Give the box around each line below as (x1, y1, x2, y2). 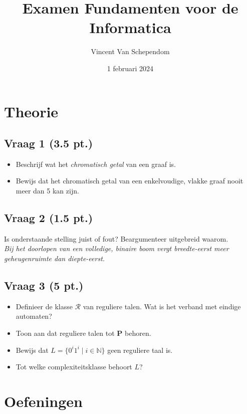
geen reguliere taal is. (107, 344, 173, 355)
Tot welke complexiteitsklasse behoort (16, 361, 132, 372)
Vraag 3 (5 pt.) (4, 278, 84, 293)
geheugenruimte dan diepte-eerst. (4, 253, 105, 264)
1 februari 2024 (107, 63, 154, 73)
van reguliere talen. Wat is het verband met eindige (83, 301, 241, 311)
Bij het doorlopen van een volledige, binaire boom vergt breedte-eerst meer (4, 243, 229, 254)
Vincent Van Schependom (91, 46, 170, 57)
